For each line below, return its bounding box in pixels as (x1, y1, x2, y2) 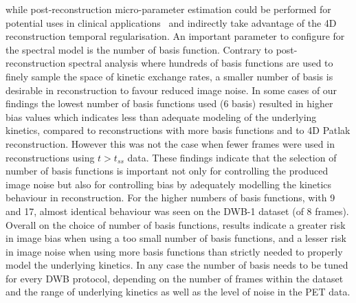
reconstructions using (5, 150, 95, 164)
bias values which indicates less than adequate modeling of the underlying (5, 109, 317, 124)
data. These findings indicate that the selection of (127, 150, 337, 164)
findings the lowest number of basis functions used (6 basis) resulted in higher (5, 96, 333, 111)
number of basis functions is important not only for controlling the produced (5, 164, 329, 178)
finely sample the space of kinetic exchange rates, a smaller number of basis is (5, 69, 333, 83)
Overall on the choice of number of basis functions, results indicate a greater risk (5, 217, 346, 232)
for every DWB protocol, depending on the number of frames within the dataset (5, 271, 344, 285)
